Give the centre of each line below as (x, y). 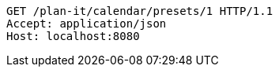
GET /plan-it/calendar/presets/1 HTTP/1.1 (140, 11)
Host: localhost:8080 (73, 36)
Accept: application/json (87, 24)
